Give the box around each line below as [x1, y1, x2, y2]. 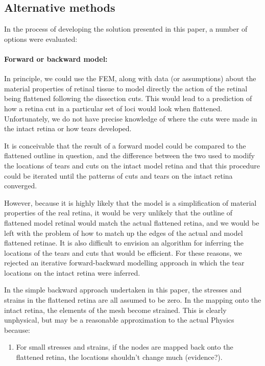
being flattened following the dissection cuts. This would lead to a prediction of [4, 93, 252, 104]
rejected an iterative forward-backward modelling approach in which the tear [4, 257, 245, 268]
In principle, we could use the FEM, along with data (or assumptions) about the [4, 73, 256, 84]
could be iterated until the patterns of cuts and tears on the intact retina [4, 170, 233, 181]
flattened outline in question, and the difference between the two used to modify [4, 150, 255, 161]
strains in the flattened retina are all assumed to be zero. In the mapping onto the [4, 295, 261, 305]
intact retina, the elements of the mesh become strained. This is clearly [4, 304, 227, 315]
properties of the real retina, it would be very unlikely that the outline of [4, 207, 233, 218]
